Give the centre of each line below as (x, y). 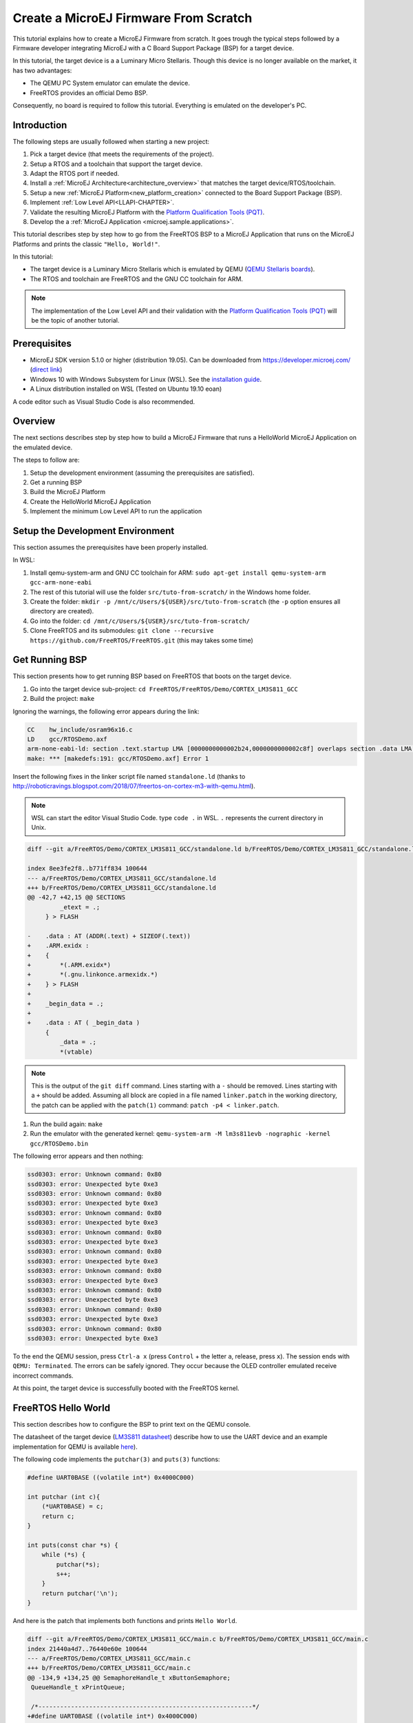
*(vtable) (76, 1052)
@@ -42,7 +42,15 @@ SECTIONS (76, 897)
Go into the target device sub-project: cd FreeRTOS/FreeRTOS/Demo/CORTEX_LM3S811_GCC (164, 689)
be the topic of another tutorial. (75, 320)
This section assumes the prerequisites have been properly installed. (110, 547)
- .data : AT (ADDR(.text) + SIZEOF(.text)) (109, 936)
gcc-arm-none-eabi (61, 583)
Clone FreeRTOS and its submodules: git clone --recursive (122, 631)
